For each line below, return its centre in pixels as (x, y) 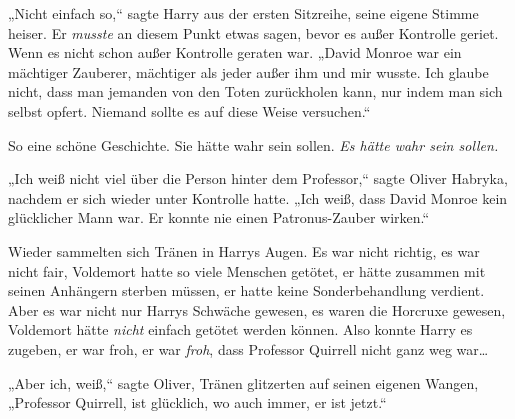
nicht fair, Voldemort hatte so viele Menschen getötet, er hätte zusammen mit (247, 270)
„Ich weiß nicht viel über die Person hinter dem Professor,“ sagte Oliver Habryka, (258, 178)
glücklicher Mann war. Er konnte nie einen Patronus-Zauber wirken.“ (219, 217)
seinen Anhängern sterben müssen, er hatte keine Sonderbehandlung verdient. (246, 290)
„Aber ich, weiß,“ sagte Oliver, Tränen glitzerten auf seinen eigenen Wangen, (243, 382)
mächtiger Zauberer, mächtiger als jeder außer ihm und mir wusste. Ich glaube (248, 71)
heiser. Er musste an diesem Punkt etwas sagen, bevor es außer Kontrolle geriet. (253, 32)
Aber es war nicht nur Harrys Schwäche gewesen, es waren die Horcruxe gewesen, (257, 309)
